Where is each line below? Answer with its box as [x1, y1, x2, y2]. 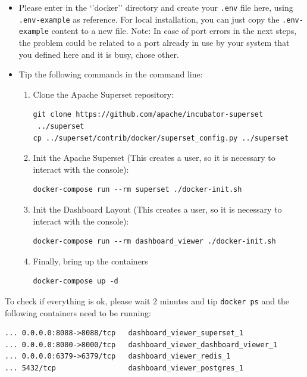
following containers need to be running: [5, 306, 151, 319]
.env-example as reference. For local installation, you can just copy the [18, 13, 280, 25]
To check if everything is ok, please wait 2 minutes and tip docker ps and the [5, 294, 290, 307]
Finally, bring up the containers [33, 254, 148, 267]
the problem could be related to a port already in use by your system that [18, 36, 290, 48]
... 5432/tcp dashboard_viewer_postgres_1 [5, 363, 243, 372]
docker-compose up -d [33, 277, 118, 286]
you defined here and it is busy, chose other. [18, 48, 179, 60]
